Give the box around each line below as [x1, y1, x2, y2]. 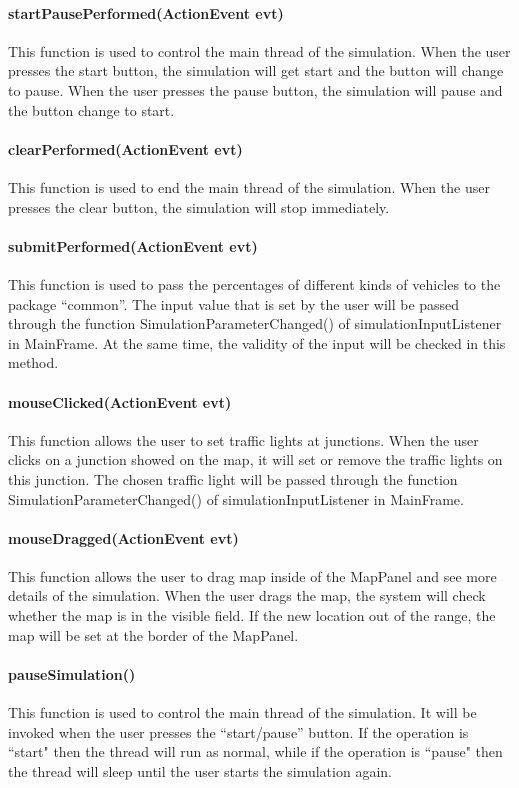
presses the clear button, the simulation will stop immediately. [8, 196, 390, 217]
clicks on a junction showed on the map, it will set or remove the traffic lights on [8, 449, 503, 470]
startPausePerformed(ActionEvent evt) [8, 2, 284, 23]
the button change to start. [8, 99, 175, 120]
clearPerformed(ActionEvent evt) [8, 138, 243, 159]
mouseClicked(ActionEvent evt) [8, 391, 232, 412]
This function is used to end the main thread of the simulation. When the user [8, 176, 490, 197]
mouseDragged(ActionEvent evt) [8, 527, 239, 548]
